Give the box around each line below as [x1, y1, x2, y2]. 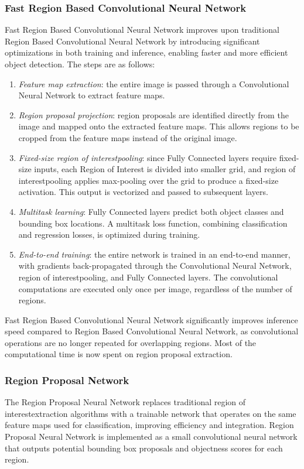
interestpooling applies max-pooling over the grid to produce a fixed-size [18, 174, 279, 186]
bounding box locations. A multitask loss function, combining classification [18, 217, 288, 229]
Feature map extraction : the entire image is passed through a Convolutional [18, 77, 289, 90]
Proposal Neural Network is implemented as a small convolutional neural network [5, 430, 298, 443]
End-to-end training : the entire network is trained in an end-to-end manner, [18, 248, 291, 260]
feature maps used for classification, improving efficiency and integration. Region [5, 419, 294, 431]
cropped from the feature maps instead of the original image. [18, 131, 237, 143]
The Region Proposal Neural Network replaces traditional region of [5, 396, 246, 408]
